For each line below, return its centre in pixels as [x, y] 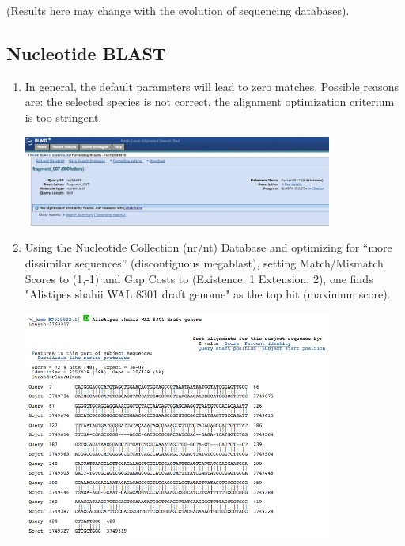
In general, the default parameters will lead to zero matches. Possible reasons [212, 86]
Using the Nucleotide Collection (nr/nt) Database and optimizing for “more [208, 247]
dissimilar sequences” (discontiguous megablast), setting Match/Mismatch [204, 262]
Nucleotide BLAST [86, 53]
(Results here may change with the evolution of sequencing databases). [178, 10]
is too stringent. [63, 117]
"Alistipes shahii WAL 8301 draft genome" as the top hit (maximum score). [208, 294]
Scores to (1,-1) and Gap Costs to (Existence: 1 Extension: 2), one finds [199, 278]
